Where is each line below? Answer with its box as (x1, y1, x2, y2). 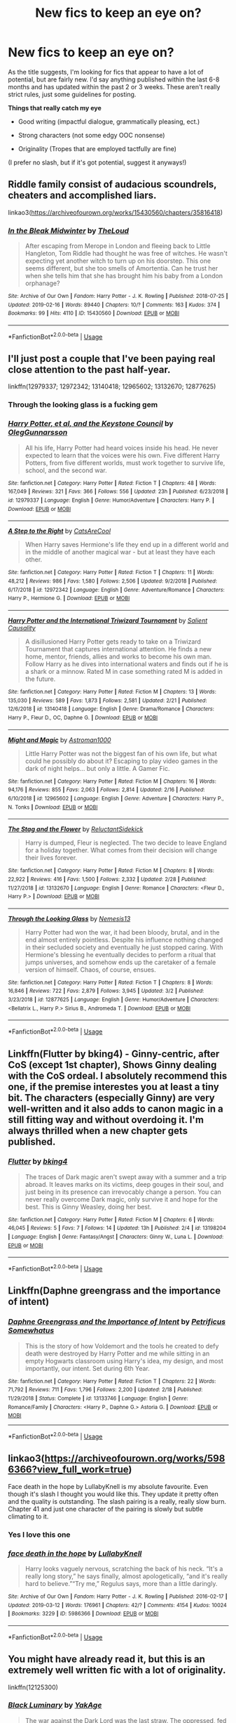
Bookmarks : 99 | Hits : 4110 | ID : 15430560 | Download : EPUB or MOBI (8, 310, 180, 317)
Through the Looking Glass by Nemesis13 (8, 914, 131, 923)
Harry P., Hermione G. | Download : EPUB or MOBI (8, 595, 130, 602)
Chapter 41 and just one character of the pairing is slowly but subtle (8, 1504, 204, 1513)
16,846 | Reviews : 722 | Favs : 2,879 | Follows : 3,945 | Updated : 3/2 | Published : (8, 987, 204, 995)
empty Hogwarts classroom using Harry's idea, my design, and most (25, 1356, 223, 1365)
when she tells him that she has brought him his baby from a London (25, 272, 223, 280)
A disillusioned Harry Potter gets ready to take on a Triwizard (25, 637, 202, 646)
